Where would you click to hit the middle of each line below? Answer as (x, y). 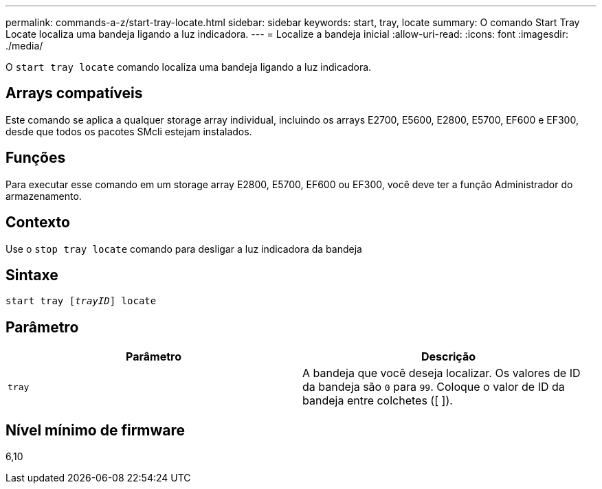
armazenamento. (44, 196)
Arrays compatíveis (74, 93)
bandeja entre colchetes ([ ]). (378, 401)
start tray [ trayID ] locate (81, 301)
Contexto (38, 223)
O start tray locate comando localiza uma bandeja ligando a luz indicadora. (189, 67)
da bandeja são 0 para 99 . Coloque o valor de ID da (434, 387)
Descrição (448, 357)
